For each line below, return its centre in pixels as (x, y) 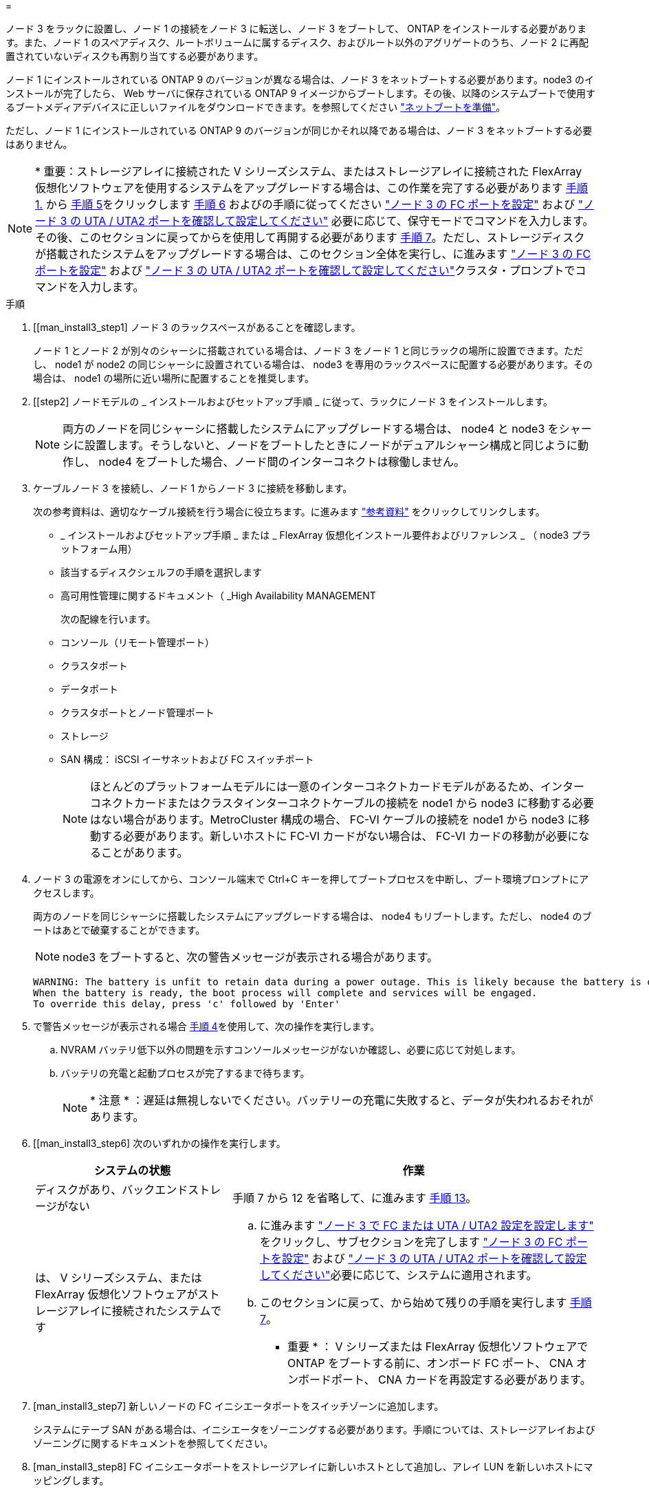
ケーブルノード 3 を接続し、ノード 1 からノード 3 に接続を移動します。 (193, 488)
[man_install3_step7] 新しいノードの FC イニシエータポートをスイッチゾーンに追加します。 (239, 1406)
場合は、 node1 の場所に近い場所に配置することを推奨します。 (174, 378)
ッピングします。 (71, 1480)
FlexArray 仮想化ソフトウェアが (117, 1294)
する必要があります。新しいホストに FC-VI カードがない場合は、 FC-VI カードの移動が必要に (340, 836)
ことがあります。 (145, 852)
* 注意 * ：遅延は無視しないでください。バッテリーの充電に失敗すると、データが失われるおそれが (342, 1100)
